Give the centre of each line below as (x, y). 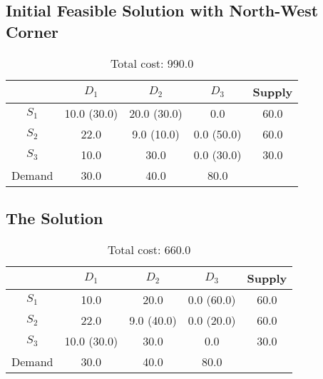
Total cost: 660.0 (149, 249)
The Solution (55, 217)
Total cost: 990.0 (152, 63)
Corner (32, 31)
